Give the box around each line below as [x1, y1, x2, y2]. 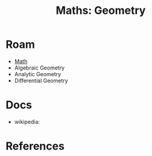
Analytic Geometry [14, 70, 62, 77]
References [5, 140, 65, 153]
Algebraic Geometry [14, 64, 65, 71]
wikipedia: [14, 118, 40, 125]
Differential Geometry [14, 77, 68, 84]
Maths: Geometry [55, 4, 146, 18]
